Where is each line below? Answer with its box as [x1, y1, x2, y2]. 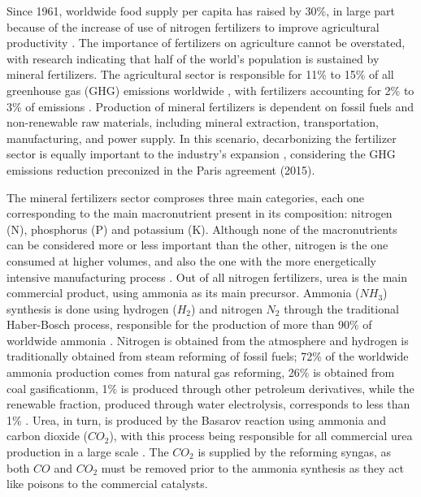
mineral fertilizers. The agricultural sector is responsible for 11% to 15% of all [7, 66, 394, 83]
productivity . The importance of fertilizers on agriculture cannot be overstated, [7, 34, 406, 51]
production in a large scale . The [7, 443, 169, 460]
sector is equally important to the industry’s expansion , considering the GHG [7, 145, 396, 162]
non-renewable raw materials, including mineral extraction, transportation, [7, 114, 379, 131]
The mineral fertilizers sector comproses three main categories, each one [7, 188, 365, 205]
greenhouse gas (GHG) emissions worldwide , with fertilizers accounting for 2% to [7, 81, 414, 98]
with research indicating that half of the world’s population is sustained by [7, 50, 380, 67]
